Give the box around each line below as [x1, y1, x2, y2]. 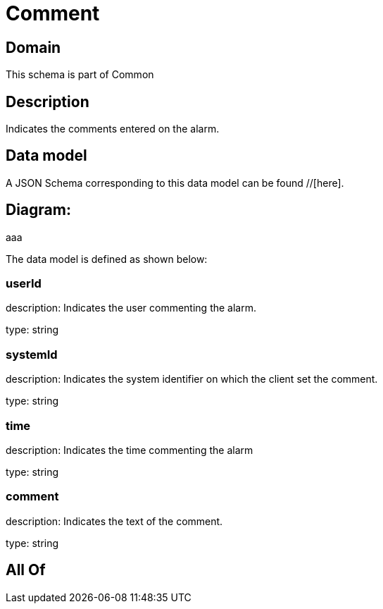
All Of [6, 561, 46, 579]
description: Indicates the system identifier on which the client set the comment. [6, 373, 378, 386]
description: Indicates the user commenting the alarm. [6, 302, 256, 314]
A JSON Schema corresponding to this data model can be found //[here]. [6, 176, 344, 189]
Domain [6, 38, 61, 56]
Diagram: [6, 201, 71, 219]
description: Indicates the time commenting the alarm [6, 443, 253, 456]
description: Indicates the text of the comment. [6, 515, 223, 527]
